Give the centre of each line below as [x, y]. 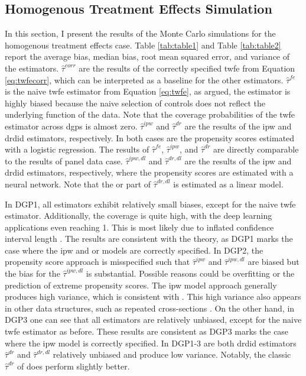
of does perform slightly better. [74, 366]
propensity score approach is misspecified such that [97, 262]
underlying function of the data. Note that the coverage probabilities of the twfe [150, 114]
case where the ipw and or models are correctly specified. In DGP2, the [134, 250]
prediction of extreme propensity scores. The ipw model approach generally [141, 285]
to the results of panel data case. [64, 161]
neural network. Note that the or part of [78, 184]
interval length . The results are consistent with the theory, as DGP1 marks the [149, 239]
